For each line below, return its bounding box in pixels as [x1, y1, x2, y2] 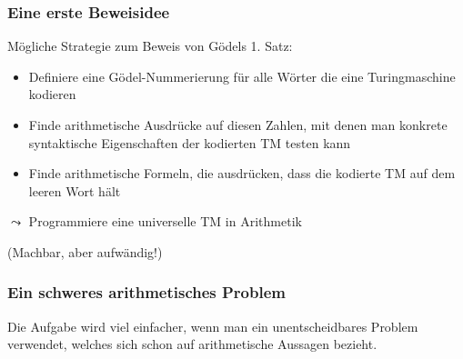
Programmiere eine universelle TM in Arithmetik [28, 212, 302, 231]
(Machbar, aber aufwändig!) [7, 242, 163, 261]
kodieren [28, 85, 76, 104]
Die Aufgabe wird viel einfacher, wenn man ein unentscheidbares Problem [7, 316, 418, 335]
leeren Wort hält [28, 181, 121, 200]
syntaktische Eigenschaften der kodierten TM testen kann [28, 133, 351, 152]
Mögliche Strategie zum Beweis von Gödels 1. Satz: [7, 36, 293, 55]
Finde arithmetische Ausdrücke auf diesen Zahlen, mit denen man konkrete [28, 115, 448, 134]
